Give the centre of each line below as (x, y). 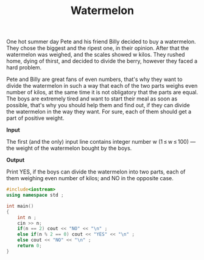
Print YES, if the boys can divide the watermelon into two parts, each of (96, 172)
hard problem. (24, 68)
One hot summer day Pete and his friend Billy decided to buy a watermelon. (101, 42)
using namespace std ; (35, 195)
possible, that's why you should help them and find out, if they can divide (98, 105)
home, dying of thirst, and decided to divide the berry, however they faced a (102, 61)
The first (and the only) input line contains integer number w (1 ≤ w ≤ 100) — (101, 142)
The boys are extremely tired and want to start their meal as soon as (92, 99)
